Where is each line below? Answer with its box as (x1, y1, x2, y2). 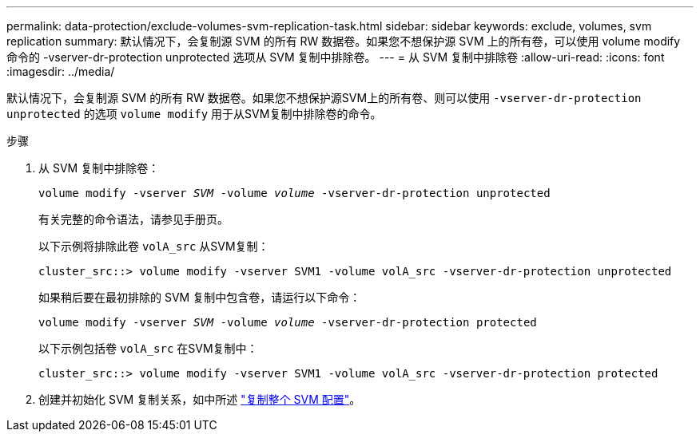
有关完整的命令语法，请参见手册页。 (38, 212, 229, 226)
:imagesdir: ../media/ (6, 65, 115, 78)
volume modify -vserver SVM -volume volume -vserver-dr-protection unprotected (38, 187, 551, 199)
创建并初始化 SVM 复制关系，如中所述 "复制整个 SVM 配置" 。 (38, 393, 361, 406)
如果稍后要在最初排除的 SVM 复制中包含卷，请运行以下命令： (38, 290, 361, 304)
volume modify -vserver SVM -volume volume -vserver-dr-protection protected (38, 316, 537, 329)
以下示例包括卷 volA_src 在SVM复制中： (38, 341, 258, 355)
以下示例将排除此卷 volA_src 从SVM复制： (38, 239, 269, 253)
